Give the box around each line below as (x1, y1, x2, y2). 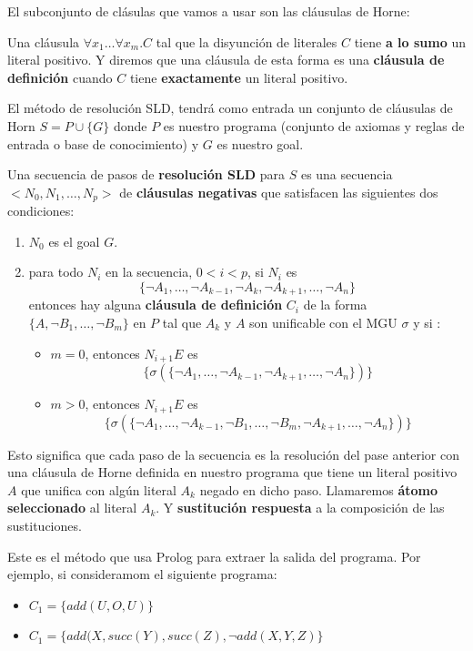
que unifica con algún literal (21, 480, 176, 499)
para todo (28, 262, 84, 281)
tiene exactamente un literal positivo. (129, 67, 348, 86)
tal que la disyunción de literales (156, 32, 337, 51)
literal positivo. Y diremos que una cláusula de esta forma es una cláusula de (7, 50, 445, 69)
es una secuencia (300, 165, 393, 184)
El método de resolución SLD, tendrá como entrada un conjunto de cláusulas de (7, 98, 453, 117)
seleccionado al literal (7, 498, 137, 517)
